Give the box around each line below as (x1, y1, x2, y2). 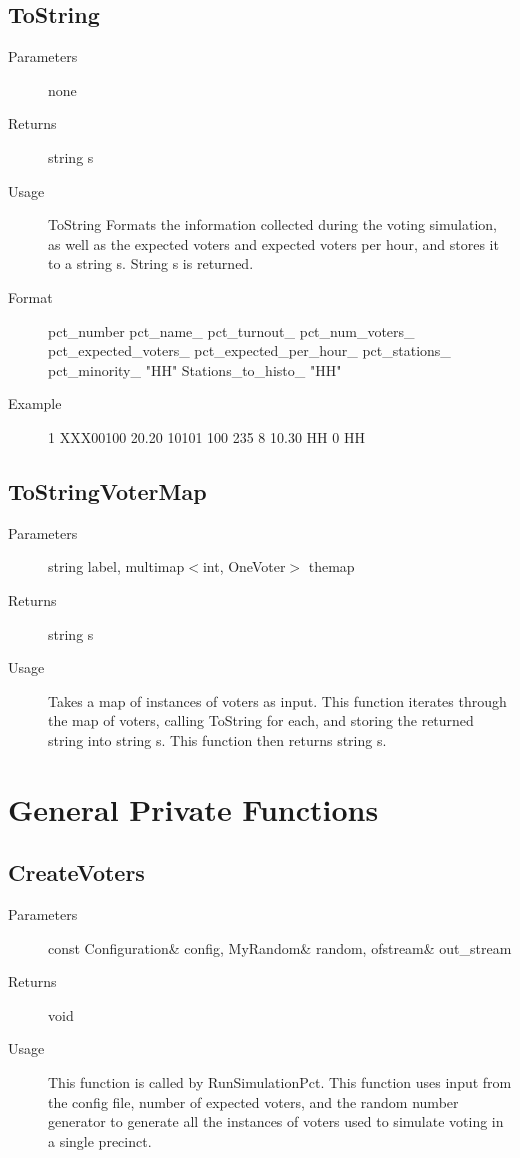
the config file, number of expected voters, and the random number (48, 1091, 459, 1112)
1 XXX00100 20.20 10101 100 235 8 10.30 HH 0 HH (48, 426, 365, 447)
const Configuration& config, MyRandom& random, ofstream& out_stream (48, 937, 512, 958)
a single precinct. (48, 1130, 152, 1151)
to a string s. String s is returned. (48, 253, 254, 274)
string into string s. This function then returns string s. (48, 729, 387, 750)
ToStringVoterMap (8, 475, 207, 506)
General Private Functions (8, 788, 379, 829)
